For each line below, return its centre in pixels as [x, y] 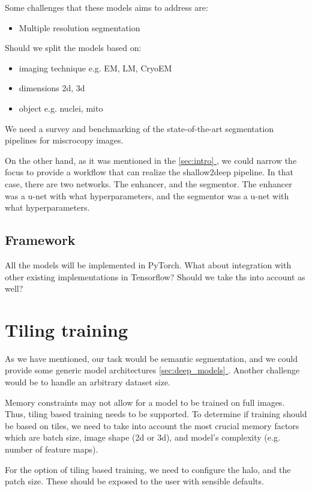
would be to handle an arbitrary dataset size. [88, 382]
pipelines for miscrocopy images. [64, 140]
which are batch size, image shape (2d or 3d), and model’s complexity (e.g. [142, 437]
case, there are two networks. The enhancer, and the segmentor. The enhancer [148, 183]
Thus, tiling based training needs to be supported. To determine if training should [156, 414]
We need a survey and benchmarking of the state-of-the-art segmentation [139, 128]
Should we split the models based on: [73, 48]
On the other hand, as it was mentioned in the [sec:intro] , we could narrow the [151, 160]
